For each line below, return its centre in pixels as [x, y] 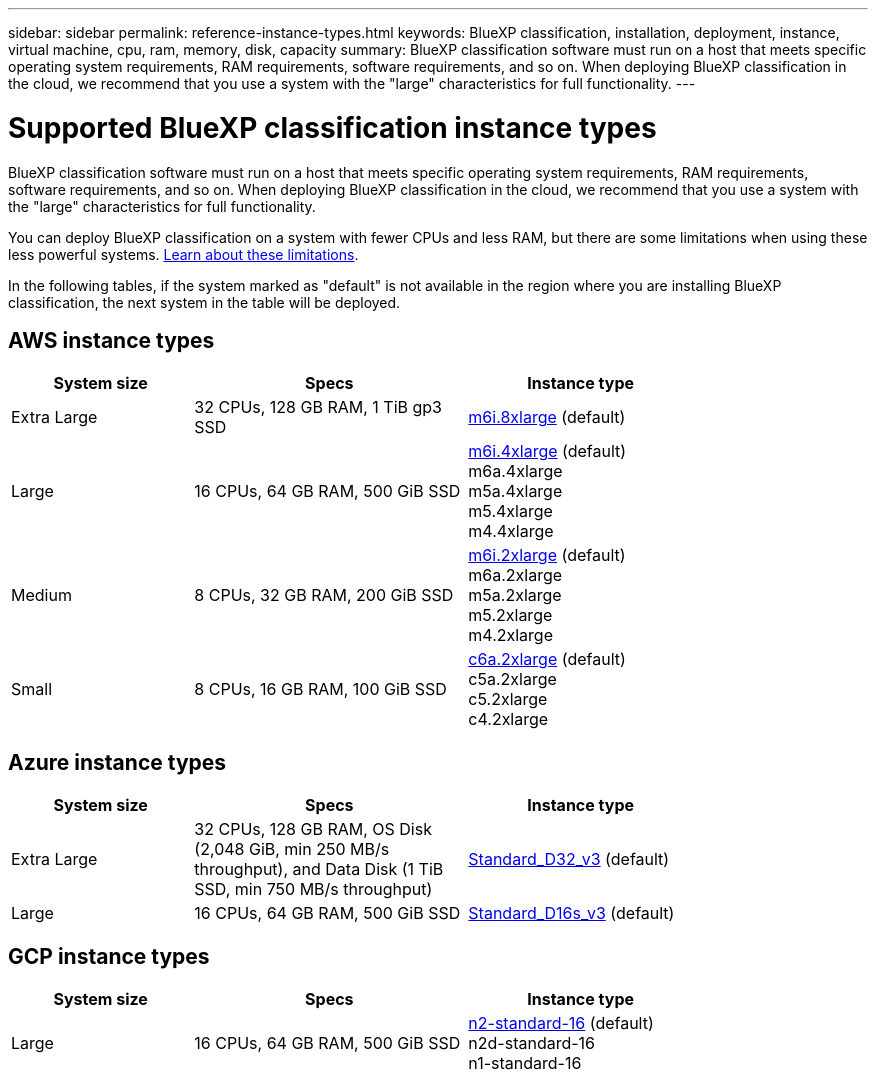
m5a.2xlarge [515, 595]
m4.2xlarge [510, 635]
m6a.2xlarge [515, 575]
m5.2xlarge [510, 615]
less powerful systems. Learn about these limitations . [183, 254]
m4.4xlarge [511, 531]
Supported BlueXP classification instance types [332, 127]
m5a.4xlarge [515, 491]
